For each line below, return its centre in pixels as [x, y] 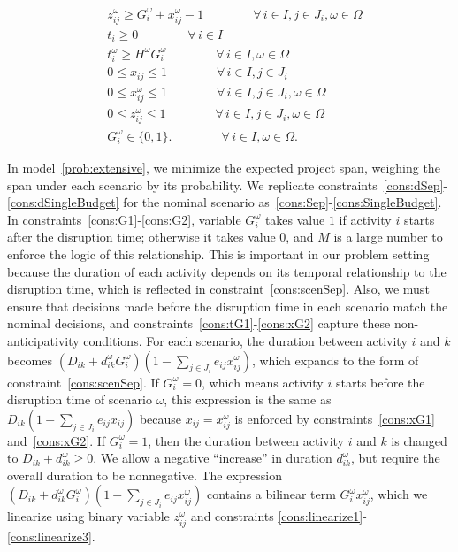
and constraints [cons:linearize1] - [279, 516]
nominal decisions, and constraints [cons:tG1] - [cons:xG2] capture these [199, 323]
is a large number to [388, 237]
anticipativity [43, 340]
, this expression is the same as [248, 399]
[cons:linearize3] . [51, 536]
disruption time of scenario [80, 399]
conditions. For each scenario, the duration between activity [245, 340]
